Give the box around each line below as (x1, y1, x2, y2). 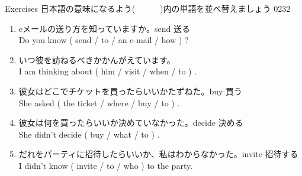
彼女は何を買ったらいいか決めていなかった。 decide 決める (18, 116, 243, 129)
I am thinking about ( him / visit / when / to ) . (18, 65, 197, 77)
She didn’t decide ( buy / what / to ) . (18, 128, 160, 140)
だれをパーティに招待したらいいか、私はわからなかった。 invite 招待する (18, 148, 298, 160)
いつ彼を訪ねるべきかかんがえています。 (18, 53, 175, 66)
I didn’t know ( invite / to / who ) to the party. (18, 159, 193, 171)
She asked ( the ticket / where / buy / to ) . (18, 96, 180, 109)
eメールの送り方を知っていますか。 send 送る (18, 22, 191, 34)
